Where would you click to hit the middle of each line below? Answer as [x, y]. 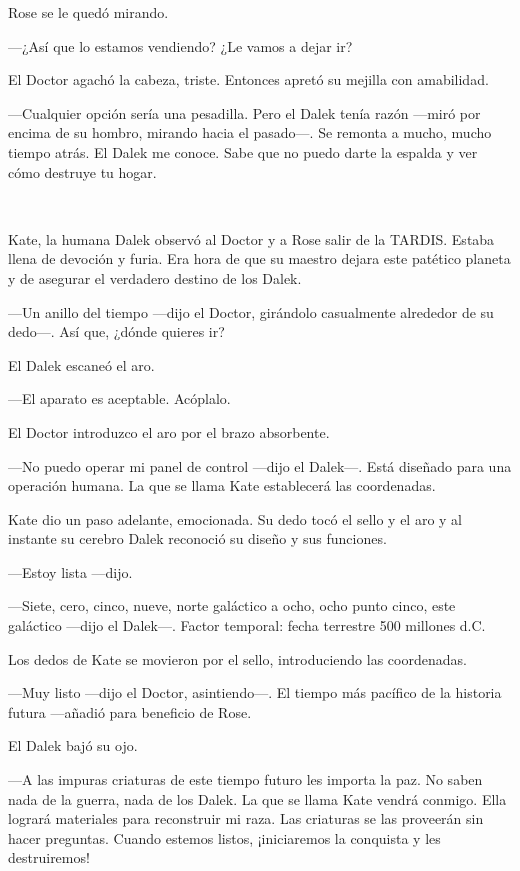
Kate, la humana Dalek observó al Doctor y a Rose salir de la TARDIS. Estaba [251, 238]
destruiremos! [49, 857]
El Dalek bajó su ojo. [73, 745]
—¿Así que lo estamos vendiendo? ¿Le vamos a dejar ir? [180, 45]
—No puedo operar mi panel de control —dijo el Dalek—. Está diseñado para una [260, 465]
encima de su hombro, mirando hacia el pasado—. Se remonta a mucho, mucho [250, 132]
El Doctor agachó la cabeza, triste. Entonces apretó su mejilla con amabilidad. [248, 79]
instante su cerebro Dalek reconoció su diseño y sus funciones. [197, 538]
